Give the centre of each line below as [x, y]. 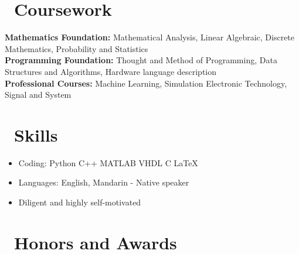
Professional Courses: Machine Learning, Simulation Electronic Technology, [146, 83]
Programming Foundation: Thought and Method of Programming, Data [141, 60]
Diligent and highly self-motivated [80, 202]
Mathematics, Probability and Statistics [77, 48]
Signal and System [38, 95]
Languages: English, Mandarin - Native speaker [104, 182]
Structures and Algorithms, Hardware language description [111, 71]
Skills [36, 134]
